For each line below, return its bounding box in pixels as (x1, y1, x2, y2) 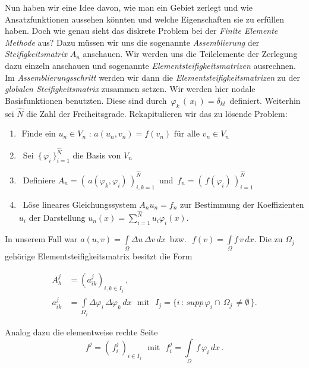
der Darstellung (29, 211, 86, 224)
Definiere (23, 173, 56, 186)
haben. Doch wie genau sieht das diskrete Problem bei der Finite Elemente (5, 24, 278, 37)
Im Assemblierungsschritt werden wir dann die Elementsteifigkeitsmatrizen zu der (5, 71, 300, 83)
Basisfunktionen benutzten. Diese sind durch (5, 94, 167, 106)
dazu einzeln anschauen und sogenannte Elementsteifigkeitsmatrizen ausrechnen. (5, 59, 296, 71)
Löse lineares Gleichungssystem (23, 198, 137, 210)
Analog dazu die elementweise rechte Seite (5, 326, 158, 338)
